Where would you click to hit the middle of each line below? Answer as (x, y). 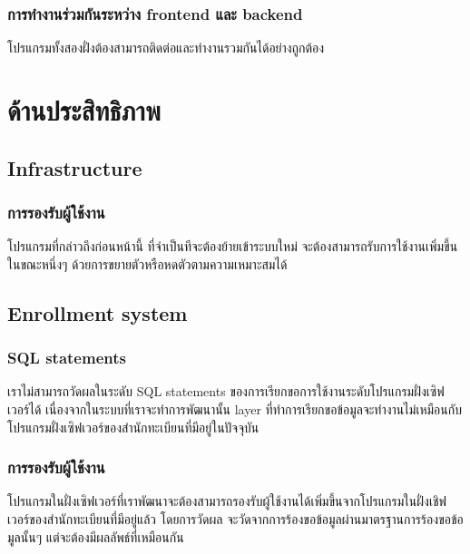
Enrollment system (98, 312)
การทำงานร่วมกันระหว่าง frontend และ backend (155, 13)
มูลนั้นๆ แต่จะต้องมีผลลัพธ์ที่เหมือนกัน (96, 536)
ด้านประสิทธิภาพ (84, 110)
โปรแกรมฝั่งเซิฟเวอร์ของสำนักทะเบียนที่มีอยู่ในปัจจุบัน (133, 427)
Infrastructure (75, 167)
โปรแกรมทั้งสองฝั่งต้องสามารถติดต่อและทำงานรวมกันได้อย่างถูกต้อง (166, 48)
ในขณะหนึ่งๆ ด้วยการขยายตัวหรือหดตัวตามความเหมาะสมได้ (147, 263)
